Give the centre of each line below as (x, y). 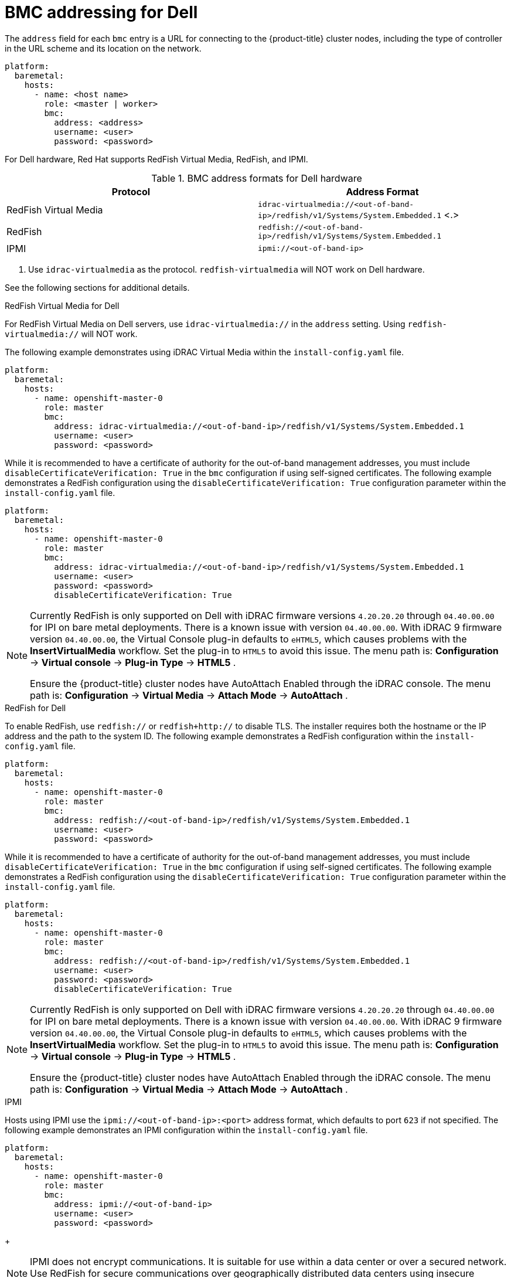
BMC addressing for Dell (101, 12)
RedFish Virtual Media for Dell (62, 305)
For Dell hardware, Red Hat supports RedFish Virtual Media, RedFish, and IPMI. (156, 159)
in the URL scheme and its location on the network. (103, 48)
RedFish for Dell (35, 708)
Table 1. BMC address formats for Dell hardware (257, 178)
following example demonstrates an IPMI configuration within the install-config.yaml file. (186, 1130)
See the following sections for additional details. (97, 287)
